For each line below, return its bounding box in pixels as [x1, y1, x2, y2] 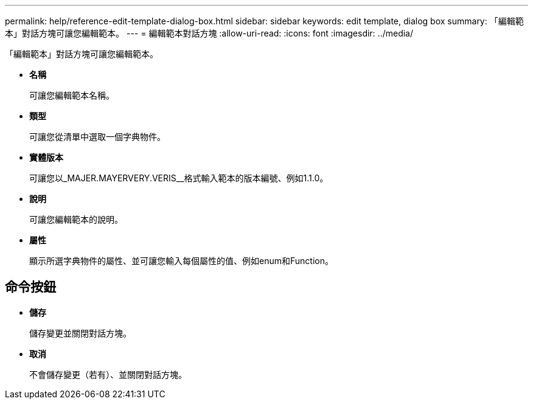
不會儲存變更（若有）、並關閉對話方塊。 [29, 369, 187, 380]
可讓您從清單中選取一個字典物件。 [29, 131, 165, 142]
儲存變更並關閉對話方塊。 [29, 327, 131, 338]
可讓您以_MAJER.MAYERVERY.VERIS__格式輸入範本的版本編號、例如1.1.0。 [29, 173, 329, 183]
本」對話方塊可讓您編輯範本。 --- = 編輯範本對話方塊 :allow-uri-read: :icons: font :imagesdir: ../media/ [5, 28, 414, 38]
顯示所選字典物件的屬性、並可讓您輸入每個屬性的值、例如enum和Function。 [29, 256, 333, 266]
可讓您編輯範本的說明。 [29, 214, 123, 225]
